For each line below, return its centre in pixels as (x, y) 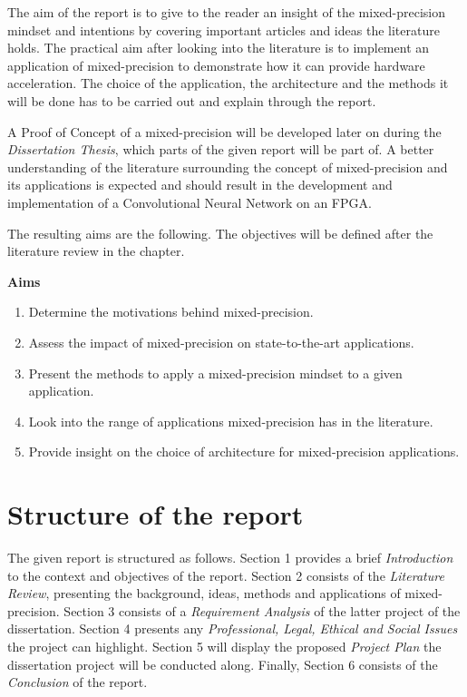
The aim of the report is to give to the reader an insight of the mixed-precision (227, 12)
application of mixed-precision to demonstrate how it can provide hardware (216, 65)
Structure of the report (156, 514)
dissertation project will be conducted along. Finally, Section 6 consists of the (223, 664)
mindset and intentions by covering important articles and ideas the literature (224, 29)
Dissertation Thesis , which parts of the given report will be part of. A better (221, 149)
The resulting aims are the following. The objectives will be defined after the (220, 233)
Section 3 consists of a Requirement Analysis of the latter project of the (262, 610)
